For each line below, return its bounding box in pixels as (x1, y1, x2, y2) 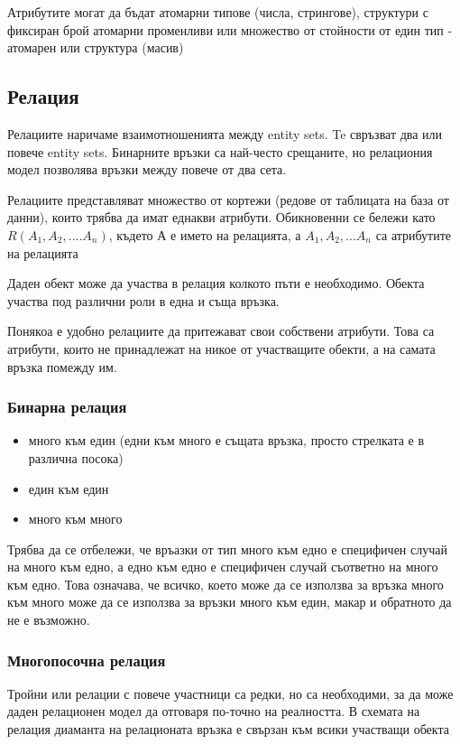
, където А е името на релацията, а (108, 225, 301, 244)
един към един (28, 479, 109, 498)
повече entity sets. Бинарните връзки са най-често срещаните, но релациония (7, 142, 433, 161)
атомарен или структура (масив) (7, 38, 184, 57)
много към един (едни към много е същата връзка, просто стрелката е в (28, 431, 425, 450)
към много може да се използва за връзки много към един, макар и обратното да (7, 592, 452, 611)
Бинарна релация (7, 395, 127, 418)
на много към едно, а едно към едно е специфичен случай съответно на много (7, 557, 438, 576)
